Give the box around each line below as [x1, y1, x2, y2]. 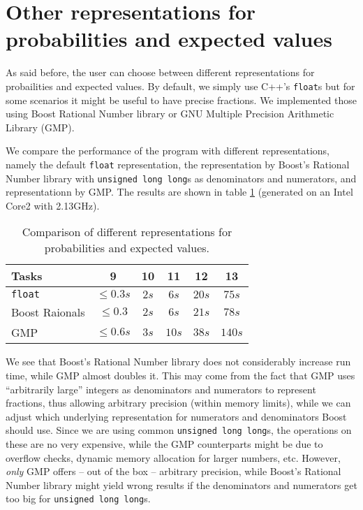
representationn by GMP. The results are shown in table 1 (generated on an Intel [6, 184, 353, 199]
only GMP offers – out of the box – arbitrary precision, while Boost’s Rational [6, 464, 341, 479]
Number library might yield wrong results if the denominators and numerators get [6, 477, 357, 492]
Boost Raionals [11, 304, 85, 321]
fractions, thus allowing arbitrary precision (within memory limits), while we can [6, 395, 351, 410]
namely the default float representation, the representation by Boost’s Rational [6, 156, 350, 171]
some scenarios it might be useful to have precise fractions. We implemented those [6, 92, 357, 107]
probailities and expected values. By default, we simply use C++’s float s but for [6, 78, 355, 93]
